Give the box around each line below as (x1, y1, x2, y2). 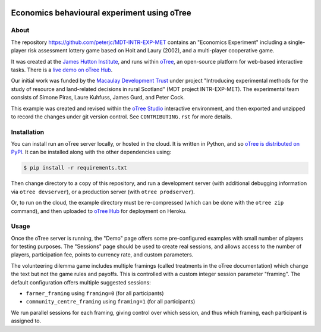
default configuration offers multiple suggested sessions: (11, 278, 151, 286)
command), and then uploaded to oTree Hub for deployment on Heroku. (11, 207, 187, 214)
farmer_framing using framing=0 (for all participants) (26, 290, 164, 297)
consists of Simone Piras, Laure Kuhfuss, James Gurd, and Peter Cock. (11, 94, 185, 101)
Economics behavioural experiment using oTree (11, 8, 191, 18)
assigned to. (11, 317, 42, 324)
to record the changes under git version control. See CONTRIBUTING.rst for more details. (11, 113, 232, 120)
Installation (11, 128, 45, 136)
